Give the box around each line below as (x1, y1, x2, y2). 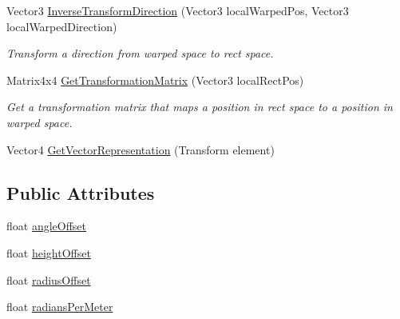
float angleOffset (6, 217, 87, 234)
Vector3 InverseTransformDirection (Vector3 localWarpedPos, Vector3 (6, 2, 349, 18)
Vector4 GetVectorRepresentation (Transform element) (6, 141, 275, 158)
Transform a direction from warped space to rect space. (6, 45, 274, 62)
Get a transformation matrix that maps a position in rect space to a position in (6, 98, 393, 115)
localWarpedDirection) (6, 18, 117, 34)
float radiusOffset (6, 271, 91, 288)
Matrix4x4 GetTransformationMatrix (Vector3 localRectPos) (6, 71, 304, 88)
